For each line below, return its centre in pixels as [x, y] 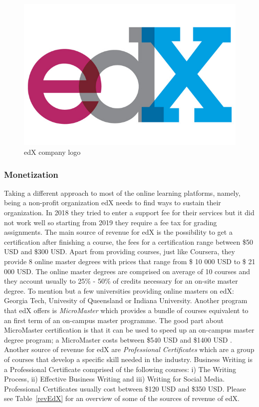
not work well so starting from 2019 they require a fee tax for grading [111, 222]
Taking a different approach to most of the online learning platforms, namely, [122, 193]
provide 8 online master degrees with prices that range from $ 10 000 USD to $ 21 [130, 261]
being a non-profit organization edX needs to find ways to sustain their [113, 203]
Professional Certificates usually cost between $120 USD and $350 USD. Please [125, 388]
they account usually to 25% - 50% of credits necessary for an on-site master [121, 281]
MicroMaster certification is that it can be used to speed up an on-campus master [129, 330]
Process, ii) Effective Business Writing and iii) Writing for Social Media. [115, 379]
